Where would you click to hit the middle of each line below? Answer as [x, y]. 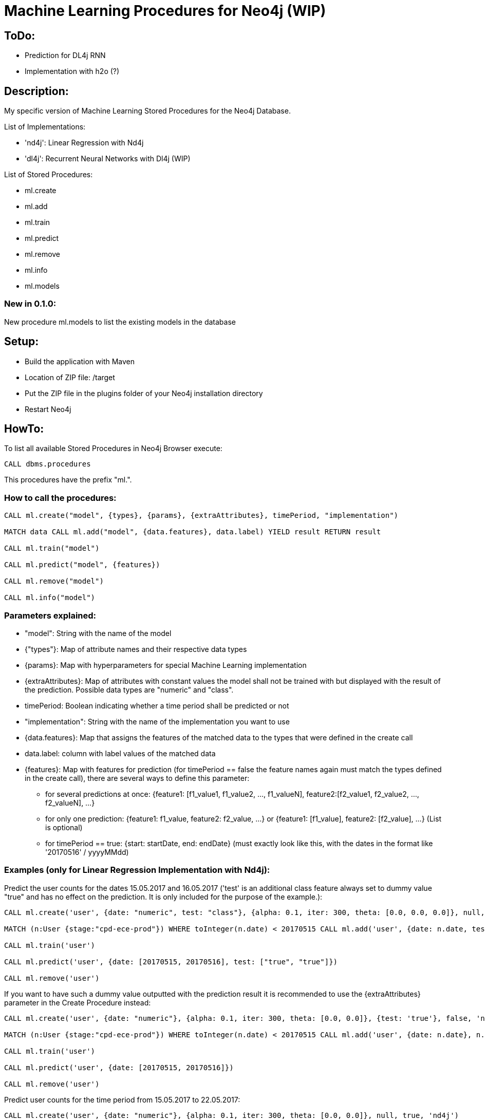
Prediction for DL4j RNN [65, 55]
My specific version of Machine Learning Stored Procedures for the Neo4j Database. [147, 111]
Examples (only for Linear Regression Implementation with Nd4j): [137, 870]
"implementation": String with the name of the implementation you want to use [157, 721]
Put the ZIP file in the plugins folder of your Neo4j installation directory [144, 393]
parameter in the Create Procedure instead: [78, 1002]
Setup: [22, 342]
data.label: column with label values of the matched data [120, 753]
